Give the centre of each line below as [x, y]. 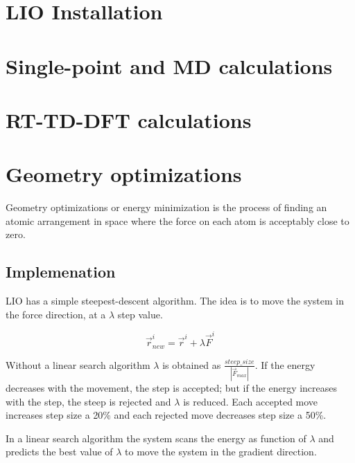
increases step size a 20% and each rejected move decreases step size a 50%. [166, 415]
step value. [140, 314]
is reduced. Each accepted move [251, 401]
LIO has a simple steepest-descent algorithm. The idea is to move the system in [175, 301]
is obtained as [192, 364]
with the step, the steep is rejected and [88, 401]
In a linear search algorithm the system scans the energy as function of [156, 438]
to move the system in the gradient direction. [221, 452]
